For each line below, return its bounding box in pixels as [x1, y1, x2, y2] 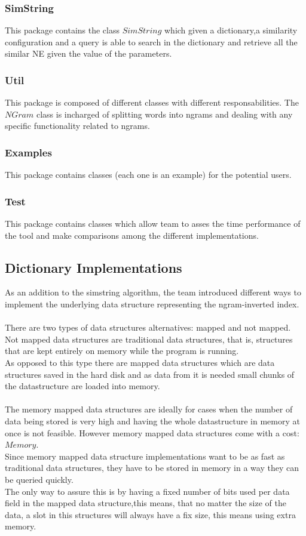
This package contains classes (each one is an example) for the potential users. [5, 168, 292, 181]
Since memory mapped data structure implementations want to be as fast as [5, 449, 285, 462]
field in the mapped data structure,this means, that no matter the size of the [5, 497, 286, 509]
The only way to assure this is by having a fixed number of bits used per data [5, 485, 290, 497]
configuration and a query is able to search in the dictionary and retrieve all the [5, 35, 298, 48]
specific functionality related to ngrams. [5, 119, 150, 132]
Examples [5, 144, 52, 159]
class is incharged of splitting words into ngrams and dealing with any [36, 107, 293, 120]
